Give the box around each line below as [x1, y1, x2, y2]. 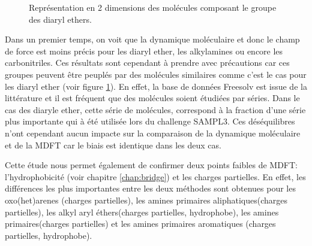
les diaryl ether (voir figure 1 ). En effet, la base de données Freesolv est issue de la [5, 80, 307, 92]
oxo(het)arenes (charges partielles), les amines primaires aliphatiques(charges [5, 193, 287, 206]
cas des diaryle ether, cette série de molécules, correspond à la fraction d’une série [5, 103, 306, 116]
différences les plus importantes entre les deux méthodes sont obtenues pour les [5, 182, 296, 195]
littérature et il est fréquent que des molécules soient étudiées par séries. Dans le [5, 92, 300, 104]
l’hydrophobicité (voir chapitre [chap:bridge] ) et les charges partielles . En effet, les [5, 170, 306, 183]
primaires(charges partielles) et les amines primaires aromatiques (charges [5, 217, 276, 230]
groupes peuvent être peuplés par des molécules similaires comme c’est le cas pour [5, 68, 307, 80]
